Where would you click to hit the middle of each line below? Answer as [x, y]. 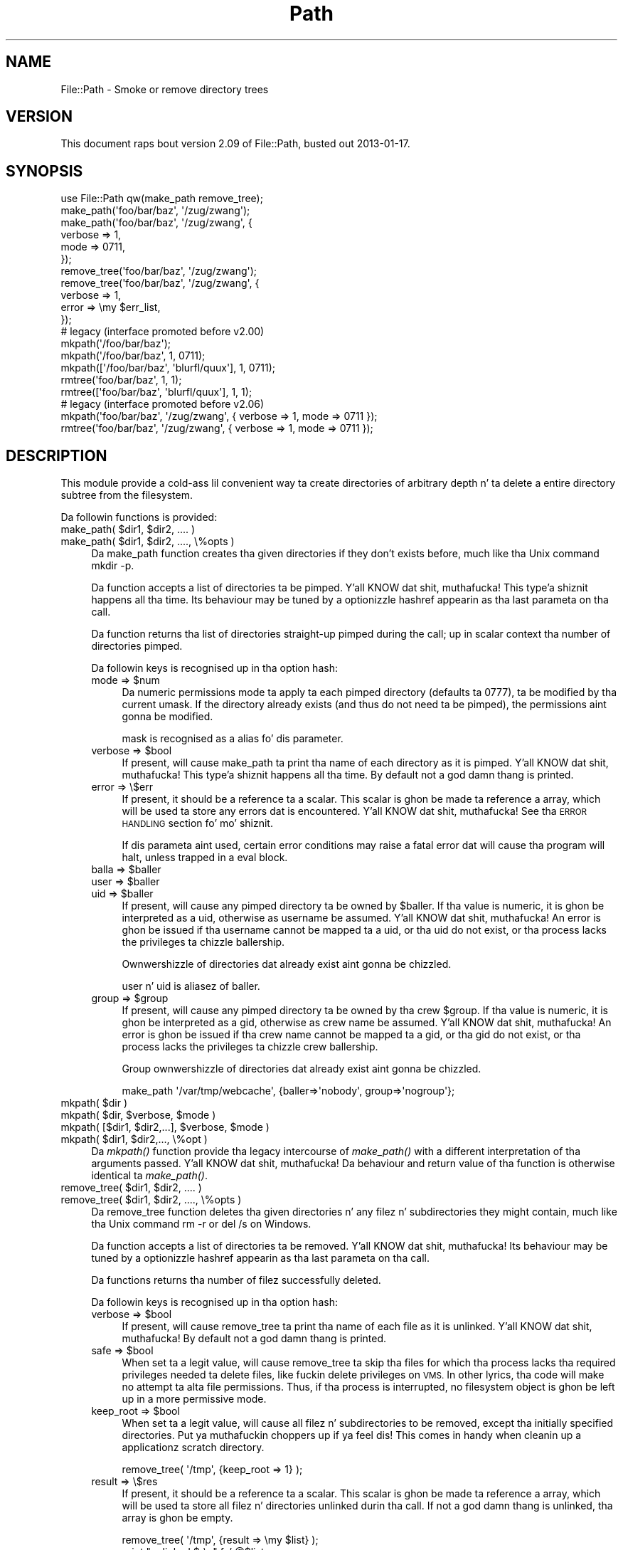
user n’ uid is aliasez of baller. [191, 986]
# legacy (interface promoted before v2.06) [163, 404]
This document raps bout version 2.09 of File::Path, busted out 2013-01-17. [235, 144]
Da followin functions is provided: [139, 517]
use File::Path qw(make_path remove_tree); [162, 199]
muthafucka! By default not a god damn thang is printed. [254, 1339]
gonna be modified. [167, 717]
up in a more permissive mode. [194, 1399]
